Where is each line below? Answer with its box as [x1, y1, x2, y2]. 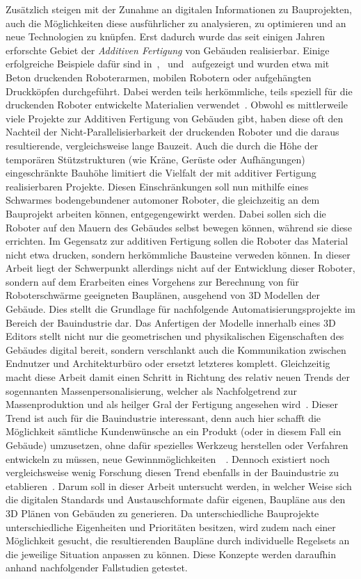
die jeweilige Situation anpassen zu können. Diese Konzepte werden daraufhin [6, 546, 336, 561]
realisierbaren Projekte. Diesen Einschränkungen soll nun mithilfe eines [6, 179, 309, 193]
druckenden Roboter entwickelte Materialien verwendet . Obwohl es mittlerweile [6, 97, 348, 112]
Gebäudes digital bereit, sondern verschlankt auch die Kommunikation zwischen [6, 342, 346, 357]
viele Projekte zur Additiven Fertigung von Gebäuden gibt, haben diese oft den [6, 111, 344, 125]
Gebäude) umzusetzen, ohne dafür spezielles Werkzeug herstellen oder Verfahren [6, 438, 348, 452]
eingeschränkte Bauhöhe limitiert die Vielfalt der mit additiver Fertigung [6, 165, 316, 180]
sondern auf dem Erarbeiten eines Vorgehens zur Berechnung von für [6, 274, 299, 288]
